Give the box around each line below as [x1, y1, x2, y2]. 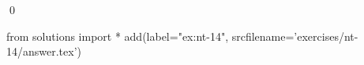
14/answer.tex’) [6, 43, 82, 60]
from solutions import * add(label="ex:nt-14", [6, 27, 229, 44]
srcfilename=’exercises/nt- [231, 27, 358, 44]
